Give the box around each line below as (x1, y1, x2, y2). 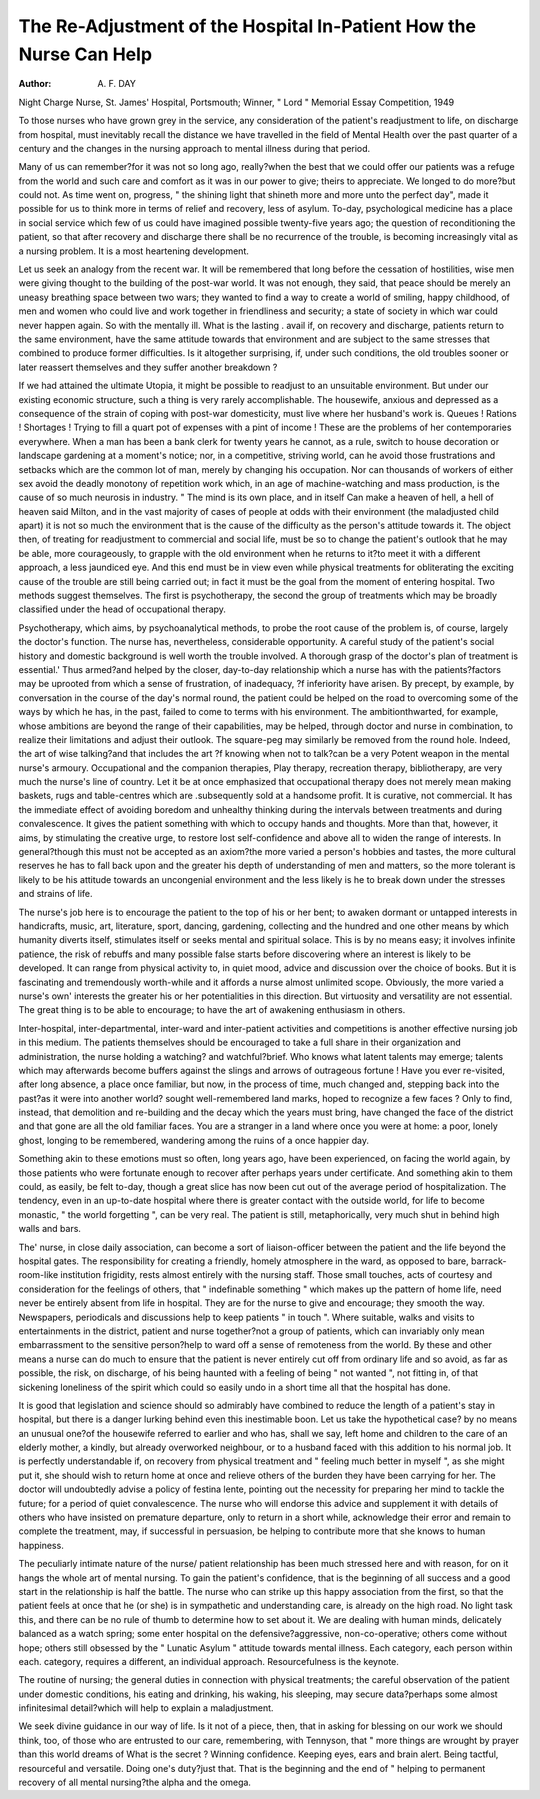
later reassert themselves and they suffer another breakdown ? (18, 361, 278, 373)
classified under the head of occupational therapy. (18, 603, 227, 615)
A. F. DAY (97, 78, 137, 90)
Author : (18, 78, 52, 90)
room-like (18, 1269, 59, 1281)
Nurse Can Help (18, 43, 153, 65)
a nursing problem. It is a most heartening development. (18, 245, 249, 257)
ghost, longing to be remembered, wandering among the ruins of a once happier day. (18, 1134, 370, 1146)
